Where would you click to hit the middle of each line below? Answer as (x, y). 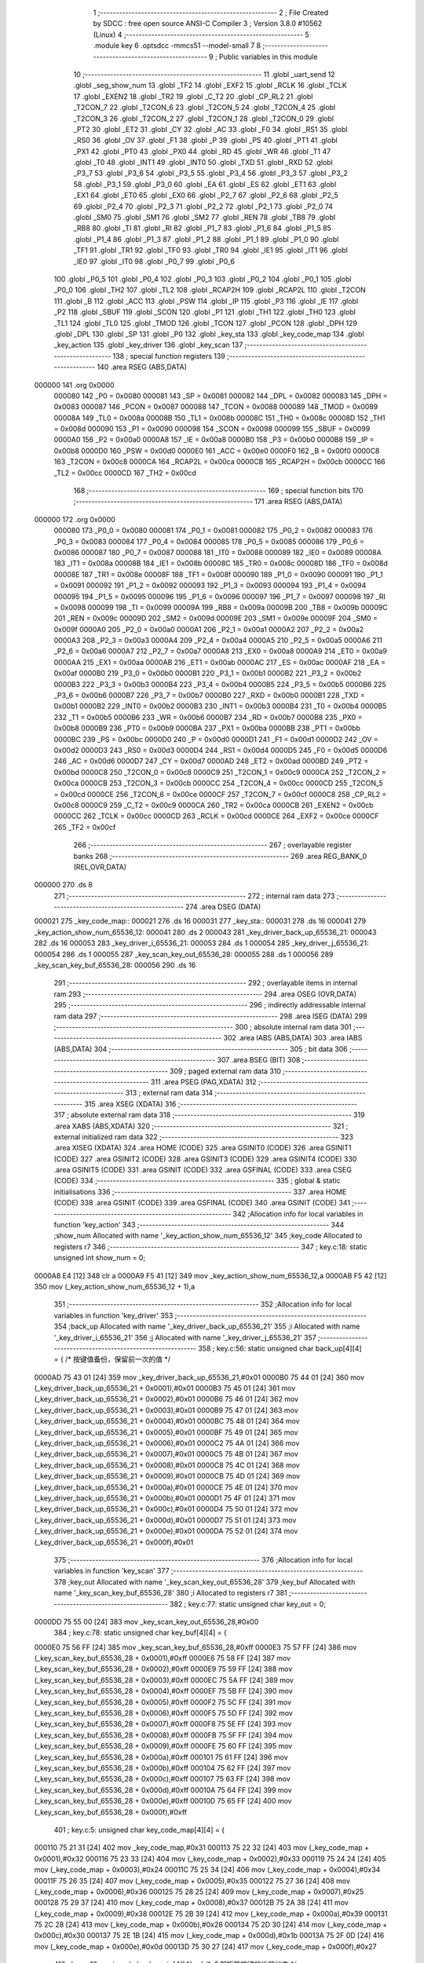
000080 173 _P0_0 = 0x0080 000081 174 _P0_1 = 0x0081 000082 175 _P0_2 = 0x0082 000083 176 (213, 531)
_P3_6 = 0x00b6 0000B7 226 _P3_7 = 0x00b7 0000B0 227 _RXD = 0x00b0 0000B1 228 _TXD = (209, 696)
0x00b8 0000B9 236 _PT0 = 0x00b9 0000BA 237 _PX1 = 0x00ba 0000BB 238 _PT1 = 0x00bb (207, 728)
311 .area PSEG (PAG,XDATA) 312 (203, 1082)
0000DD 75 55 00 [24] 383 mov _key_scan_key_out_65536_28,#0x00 (146, 1621)
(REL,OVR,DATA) (100, 867)
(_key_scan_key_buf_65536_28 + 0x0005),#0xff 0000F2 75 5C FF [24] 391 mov (163, 1702)
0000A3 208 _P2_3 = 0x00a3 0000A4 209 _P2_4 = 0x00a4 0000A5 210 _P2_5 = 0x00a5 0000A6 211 (218, 641)
